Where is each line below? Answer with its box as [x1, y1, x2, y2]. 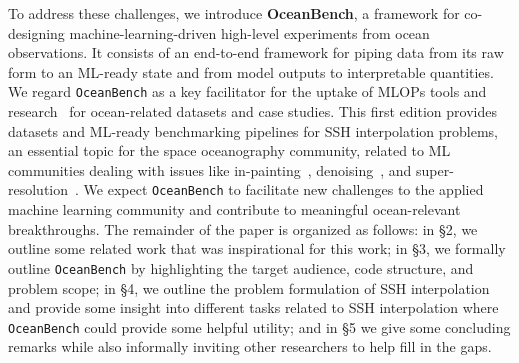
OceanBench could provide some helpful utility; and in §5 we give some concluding [8, 316, 511, 337]
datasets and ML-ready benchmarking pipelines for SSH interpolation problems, [8, 120, 498, 141]
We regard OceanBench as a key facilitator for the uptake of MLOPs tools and [8, 81, 487, 102]
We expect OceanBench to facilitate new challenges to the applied [83, 179, 484, 200]
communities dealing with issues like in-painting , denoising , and [8, 159, 412, 180]
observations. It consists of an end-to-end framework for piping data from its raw [8, 42, 504, 63]
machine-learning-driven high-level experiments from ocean [69, 22, 430, 43]
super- [415, 159, 454, 180]
